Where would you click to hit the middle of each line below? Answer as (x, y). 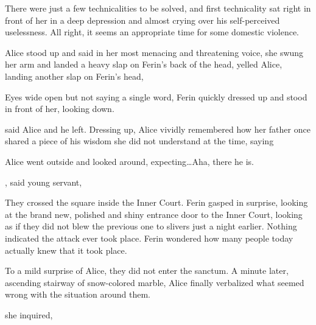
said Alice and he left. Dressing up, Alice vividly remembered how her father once (158, 129)
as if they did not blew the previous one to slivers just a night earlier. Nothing (151, 226)
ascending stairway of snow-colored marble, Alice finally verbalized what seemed (155, 282)
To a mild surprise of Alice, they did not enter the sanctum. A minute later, (147, 271)
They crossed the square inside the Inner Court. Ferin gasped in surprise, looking (156, 202)
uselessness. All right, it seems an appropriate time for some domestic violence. (152, 32)
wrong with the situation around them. (78, 294)
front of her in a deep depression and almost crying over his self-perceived (142, 20)
